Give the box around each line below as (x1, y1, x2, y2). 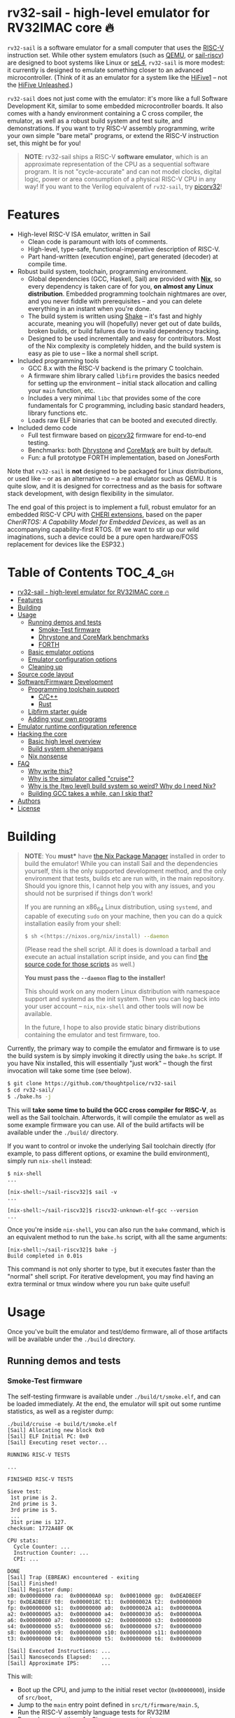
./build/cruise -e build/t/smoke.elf (7, 1420, 117, 1427)
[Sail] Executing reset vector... (7, 1438, 108, 1446)
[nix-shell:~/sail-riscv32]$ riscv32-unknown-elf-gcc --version (7, 1207, 199, 1214)
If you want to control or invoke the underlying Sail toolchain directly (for (7, 1142, 216, 1150)
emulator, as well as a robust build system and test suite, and (7, 116, 183, 125)
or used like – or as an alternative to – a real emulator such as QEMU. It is (7, 474, 218, 483)
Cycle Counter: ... (13, 1543, 71, 1550)
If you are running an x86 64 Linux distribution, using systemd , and (24, 902, 213, 912)
